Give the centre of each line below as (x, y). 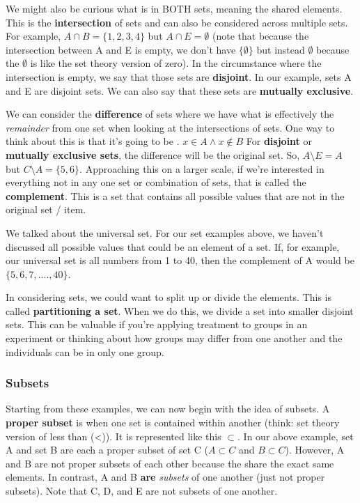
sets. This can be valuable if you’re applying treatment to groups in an (157, 324)
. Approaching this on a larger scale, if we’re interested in (202, 168)
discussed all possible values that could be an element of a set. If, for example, (173, 246)
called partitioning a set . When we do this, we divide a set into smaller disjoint (180, 310)
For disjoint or (279, 141)
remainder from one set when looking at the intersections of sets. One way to (170, 127)
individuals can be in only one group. (85, 351)
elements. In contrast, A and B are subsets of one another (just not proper (165, 477)
